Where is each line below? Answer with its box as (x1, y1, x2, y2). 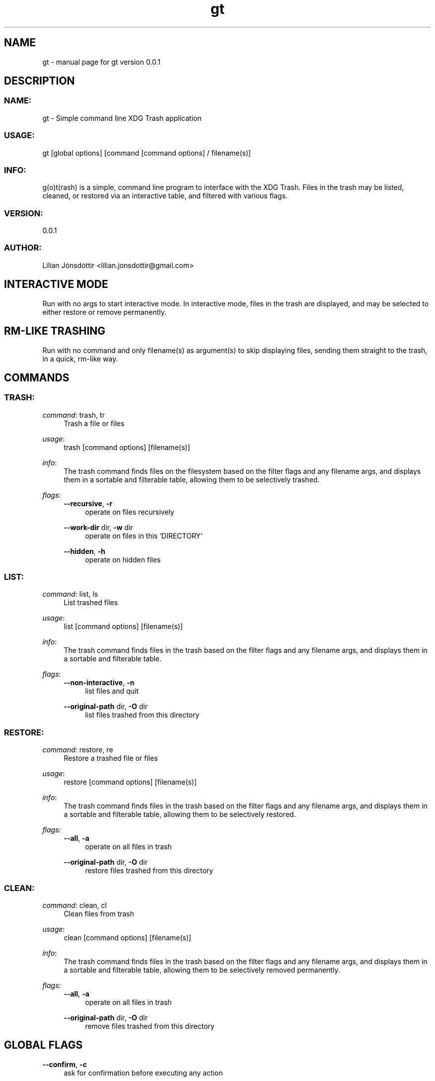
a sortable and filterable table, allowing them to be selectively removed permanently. (64, 965, 340, 974)
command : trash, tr (42, 410, 105, 419)
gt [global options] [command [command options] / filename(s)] (42, 148, 251, 157)
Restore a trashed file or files (64, 754, 158, 763)
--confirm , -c (42, 1060, 87, 1069)
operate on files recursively (85, 507, 174, 516)
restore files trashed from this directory (85, 866, 214, 875)
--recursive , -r (64, 499, 113, 508)
